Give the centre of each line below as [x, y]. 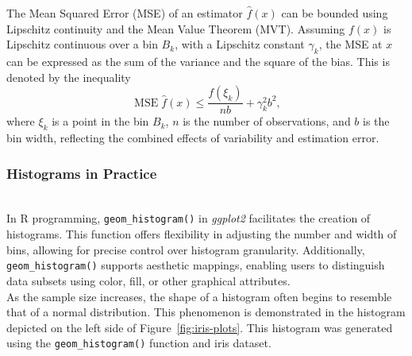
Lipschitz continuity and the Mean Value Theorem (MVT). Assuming [176, 28]
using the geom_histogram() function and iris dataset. [139, 343]
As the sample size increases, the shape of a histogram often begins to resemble [199, 296]
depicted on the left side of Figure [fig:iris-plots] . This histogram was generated [200, 327]
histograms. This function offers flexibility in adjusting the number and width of [202, 234]
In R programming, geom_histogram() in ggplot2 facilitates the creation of [189, 218]
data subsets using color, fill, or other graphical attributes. [148, 280]
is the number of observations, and [267, 121]
